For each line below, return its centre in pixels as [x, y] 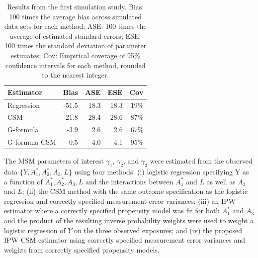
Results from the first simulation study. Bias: [76, 6]
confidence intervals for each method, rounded [76, 65]
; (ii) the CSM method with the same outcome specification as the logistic [135, 191]
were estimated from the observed [201, 161]
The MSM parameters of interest [54, 161]
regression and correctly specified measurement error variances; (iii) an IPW [120, 201]
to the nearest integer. [76, 75]
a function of [23, 181]
